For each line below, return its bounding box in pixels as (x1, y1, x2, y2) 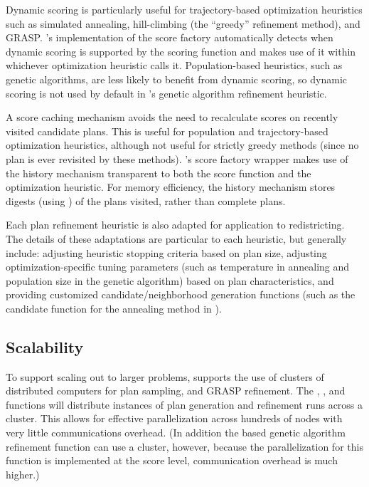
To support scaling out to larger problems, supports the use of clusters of (6, 369, 324, 384)
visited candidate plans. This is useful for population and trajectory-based (6, 123, 328, 138)
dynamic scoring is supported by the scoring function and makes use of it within (6, 43, 356, 58)
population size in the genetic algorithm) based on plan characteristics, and (6, 273, 334, 288)
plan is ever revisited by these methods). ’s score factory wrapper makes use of (6, 151, 348, 166)
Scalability (6, 335, 84, 357)
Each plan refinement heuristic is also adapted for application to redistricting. (6, 217, 345, 232)
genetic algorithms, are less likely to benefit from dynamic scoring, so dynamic (6, 71, 348, 86)
